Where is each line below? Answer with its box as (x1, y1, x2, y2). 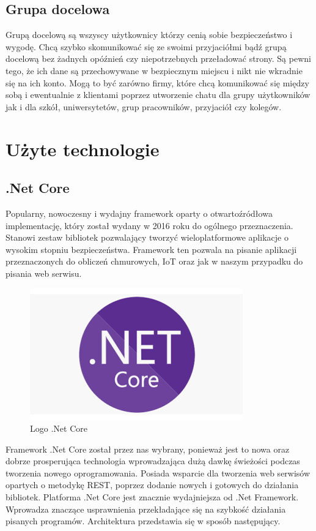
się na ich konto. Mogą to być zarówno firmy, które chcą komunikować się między (6, 76, 309, 89)
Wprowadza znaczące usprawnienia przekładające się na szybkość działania (6, 502, 286, 515)
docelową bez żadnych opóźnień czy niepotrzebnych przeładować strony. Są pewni (6, 52, 311, 65)
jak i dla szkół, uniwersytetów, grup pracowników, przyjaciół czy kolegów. (6, 100, 282, 113)
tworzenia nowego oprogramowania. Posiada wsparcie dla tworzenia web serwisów (6, 466, 310, 479)
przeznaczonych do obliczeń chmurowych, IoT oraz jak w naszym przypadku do (6, 255, 303, 268)
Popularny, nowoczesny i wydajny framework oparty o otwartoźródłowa (6, 206, 273, 219)
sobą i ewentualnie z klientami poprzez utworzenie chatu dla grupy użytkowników (6, 88, 310, 101)
